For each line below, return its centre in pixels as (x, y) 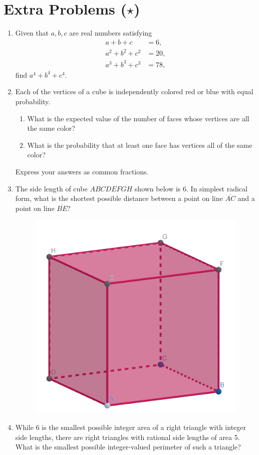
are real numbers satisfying (111, 33)
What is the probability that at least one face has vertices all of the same (140, 145)
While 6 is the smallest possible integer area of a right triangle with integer (131, 427)
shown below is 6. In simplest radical (191, 188)
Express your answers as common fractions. (82, 171)
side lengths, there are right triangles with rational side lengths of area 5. (127, 437)
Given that (32, 33)
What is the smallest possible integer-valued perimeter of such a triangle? (128, 447)
